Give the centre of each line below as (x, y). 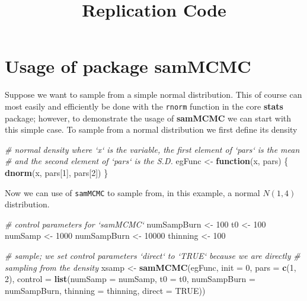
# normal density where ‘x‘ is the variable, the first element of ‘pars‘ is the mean (152, 149)
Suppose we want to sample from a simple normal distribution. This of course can (153, 95)
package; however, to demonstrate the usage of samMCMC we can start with (148, 118)
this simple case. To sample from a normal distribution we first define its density (151, 129)
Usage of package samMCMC (128, 66)
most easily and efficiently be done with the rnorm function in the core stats (144, 106)
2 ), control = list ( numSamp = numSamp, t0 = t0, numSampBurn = (130, 279)
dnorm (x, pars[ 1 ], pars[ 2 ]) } (57, 172)
